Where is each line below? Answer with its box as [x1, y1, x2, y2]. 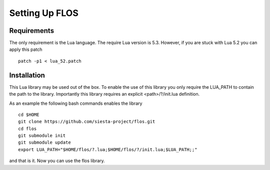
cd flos [18, 126, 37, 132]
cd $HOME [18, 112, 39, 117]
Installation [9, 71, 45, 79]
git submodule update [18, 140, 71, 146]
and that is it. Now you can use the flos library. [9, 158, 105, 164]
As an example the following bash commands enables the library [9, 100, 142, 106]
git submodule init [18, 133, 66, 139]
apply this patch [9, 46, 42, 52]
